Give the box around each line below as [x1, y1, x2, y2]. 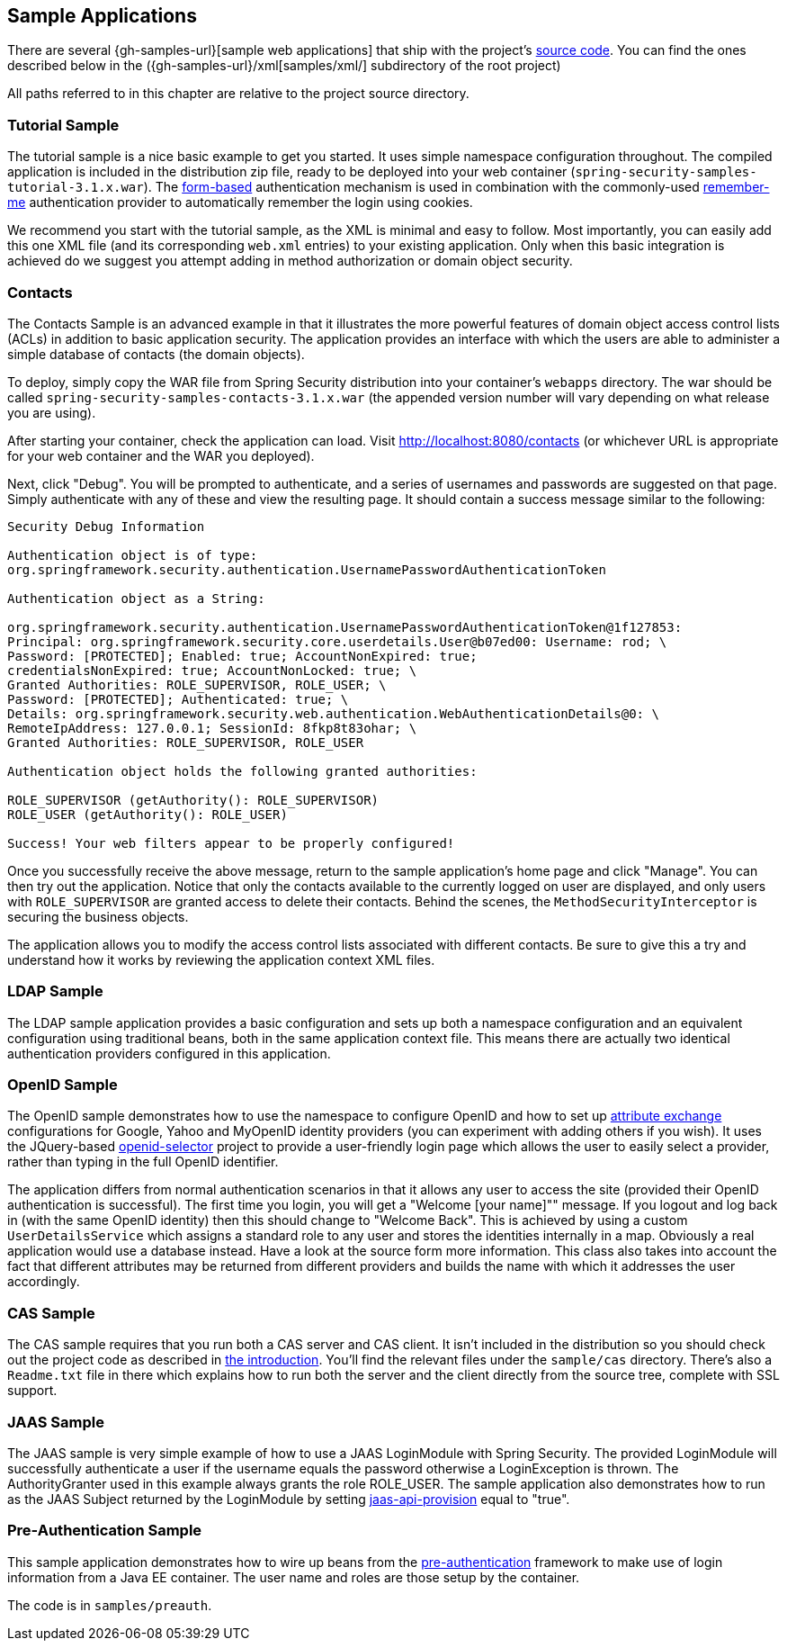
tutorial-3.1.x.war [7, 180, 144, 195]
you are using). [7, 404, 96, 420]
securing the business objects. [7, 908, 189, 924]
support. [7, 1382, 58, 1399]
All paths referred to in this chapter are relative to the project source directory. [7, 86, 470, 102]
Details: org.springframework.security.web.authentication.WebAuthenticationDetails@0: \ [7, 706, 659, 721]
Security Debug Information [7, 518, 205, 534]
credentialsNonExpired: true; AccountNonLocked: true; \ [7, 662, 417, 678]
